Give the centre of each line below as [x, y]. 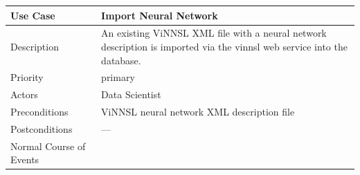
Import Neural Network [160, 15]
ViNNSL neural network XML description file [198, 112]
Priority [27, 77]
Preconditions [39, 112]
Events [25, 159]
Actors [24, 94]
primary [118, 77]
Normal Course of [48, 146]
